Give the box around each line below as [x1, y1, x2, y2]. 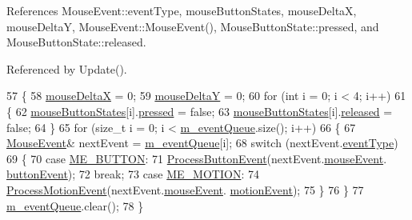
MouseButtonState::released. [6, 34, 146, 50]
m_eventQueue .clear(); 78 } [6, 197, 144, 214]
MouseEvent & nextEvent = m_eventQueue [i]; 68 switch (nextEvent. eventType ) [6, 134, 398, 151]
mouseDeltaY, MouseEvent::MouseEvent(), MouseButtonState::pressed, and [6, 18, 379, 34]
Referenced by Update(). [6, 60, 127, 77]
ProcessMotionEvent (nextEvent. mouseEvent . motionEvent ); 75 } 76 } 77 [6, 181, 364, 198]
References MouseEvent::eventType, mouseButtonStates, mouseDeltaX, [6, 2, 357, 18]
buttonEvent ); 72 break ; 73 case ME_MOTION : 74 [6, 166, 259, 182]
